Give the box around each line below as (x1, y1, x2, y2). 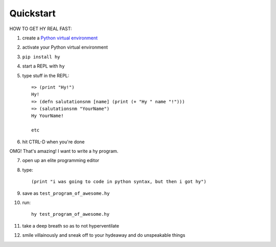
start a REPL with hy (22, 63, 65, 69)
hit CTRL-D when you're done (22, 139, 85, 145)
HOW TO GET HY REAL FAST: (9, 26, 72, 32)
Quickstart (9, 8, 56, 19)
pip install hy (22, 54, 61, 60)
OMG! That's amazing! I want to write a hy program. (9, 148, 119, 154)
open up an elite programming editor (22, 158, 100, 164)
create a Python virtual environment (22, 35, 98, 41)
